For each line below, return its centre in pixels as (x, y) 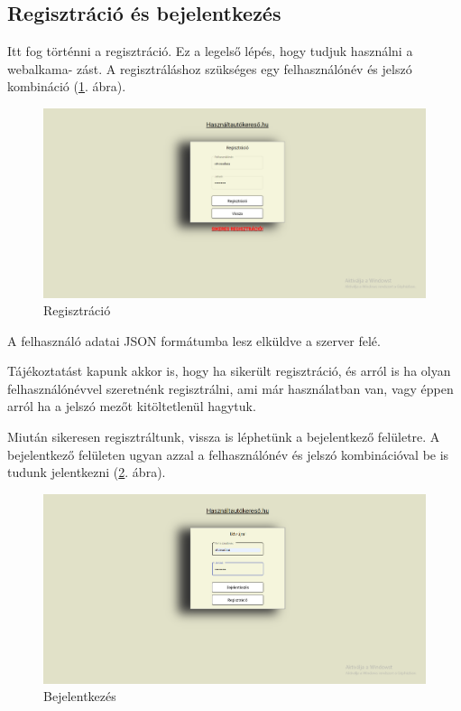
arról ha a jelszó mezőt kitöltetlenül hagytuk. (132, 406)
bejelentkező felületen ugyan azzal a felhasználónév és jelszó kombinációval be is (228, 454)
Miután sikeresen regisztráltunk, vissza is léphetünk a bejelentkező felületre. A (224, 437)
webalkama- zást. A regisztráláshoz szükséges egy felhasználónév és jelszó (210, 68)
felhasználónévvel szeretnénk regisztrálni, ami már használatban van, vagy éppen (230, 388)
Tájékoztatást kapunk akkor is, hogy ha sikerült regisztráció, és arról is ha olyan (229, 371)
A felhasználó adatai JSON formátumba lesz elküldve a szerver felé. (194, 340)
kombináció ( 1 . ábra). (67, 86)
